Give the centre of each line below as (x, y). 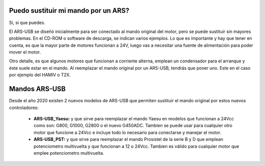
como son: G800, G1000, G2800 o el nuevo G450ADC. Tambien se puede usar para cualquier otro (133, 126)
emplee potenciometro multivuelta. (69, 153)
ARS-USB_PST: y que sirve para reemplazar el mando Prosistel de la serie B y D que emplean (128, 139)
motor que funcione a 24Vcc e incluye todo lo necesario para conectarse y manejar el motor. (128, 132)
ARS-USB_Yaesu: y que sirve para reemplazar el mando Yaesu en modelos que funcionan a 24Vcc (134, 118)
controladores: (24, 108)
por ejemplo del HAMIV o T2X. (40, 75)
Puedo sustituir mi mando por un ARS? (69, 11)
